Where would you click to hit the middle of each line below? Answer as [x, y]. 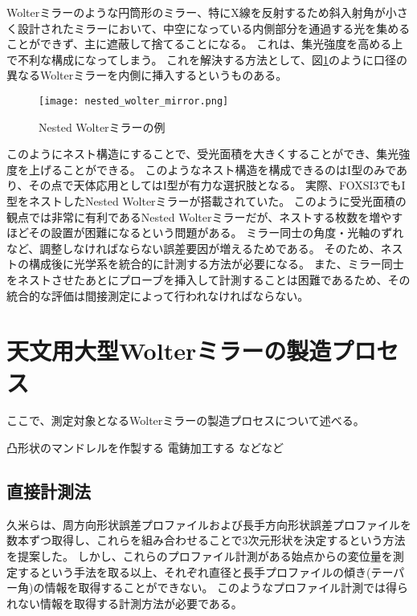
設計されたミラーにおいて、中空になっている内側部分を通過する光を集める [214, 28]
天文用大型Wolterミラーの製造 [169, 351]
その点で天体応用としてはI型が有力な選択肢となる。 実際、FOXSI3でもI [217, 185]
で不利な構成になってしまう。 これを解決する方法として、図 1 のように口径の [207, 59]
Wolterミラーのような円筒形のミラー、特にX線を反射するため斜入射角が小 [202, 12]
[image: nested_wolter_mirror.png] [134, 101]
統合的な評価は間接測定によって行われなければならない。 [158, 295]
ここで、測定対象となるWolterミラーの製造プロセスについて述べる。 [186, 420]
